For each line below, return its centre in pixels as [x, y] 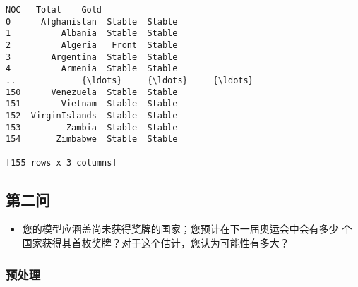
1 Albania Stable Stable [92, 33]
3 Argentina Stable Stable [92, 57]
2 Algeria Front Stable [92, 45]
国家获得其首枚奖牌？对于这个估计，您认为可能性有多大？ [156, 242]
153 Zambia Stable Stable [92, 127]
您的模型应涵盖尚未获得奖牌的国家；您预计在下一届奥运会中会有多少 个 [187, 229]
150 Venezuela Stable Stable [92, 92]
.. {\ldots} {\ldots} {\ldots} [130, 80]
